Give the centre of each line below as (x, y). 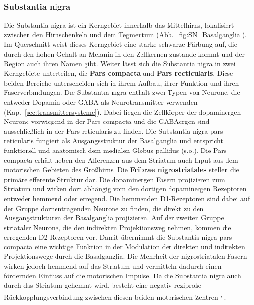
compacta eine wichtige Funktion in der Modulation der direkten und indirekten (125, 246)
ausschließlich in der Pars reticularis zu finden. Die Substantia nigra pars (113, 131)
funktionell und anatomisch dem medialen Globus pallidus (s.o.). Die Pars (115, 150)
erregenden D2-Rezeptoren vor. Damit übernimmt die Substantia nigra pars (118, 237)
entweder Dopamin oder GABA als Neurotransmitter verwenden (101, 102)
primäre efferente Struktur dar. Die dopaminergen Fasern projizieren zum (114, 179)
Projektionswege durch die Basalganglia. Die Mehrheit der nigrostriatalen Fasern (126, 256)
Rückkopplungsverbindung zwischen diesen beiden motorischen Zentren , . (115, 296)
